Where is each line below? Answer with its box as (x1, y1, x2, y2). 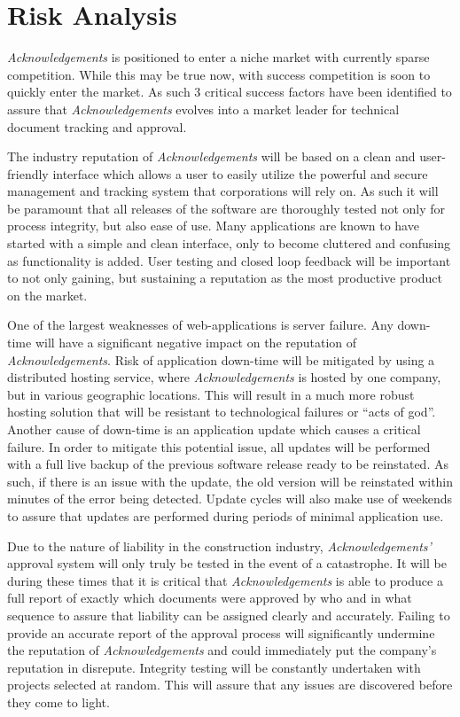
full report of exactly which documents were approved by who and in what (7, 588, 412, 607)
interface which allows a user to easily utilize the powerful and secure (52, 164, 428, 183)
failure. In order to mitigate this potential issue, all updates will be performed (7, 437, 431, 456)
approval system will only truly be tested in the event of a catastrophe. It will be (7, 554, 447, 573)
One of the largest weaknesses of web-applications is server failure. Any (7, 316, 394, 334)
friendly (7, 164, 49, 183)
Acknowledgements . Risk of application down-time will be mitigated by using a (7, 350, 435, 369)
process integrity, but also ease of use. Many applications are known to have (7, 216, 419, 235)
